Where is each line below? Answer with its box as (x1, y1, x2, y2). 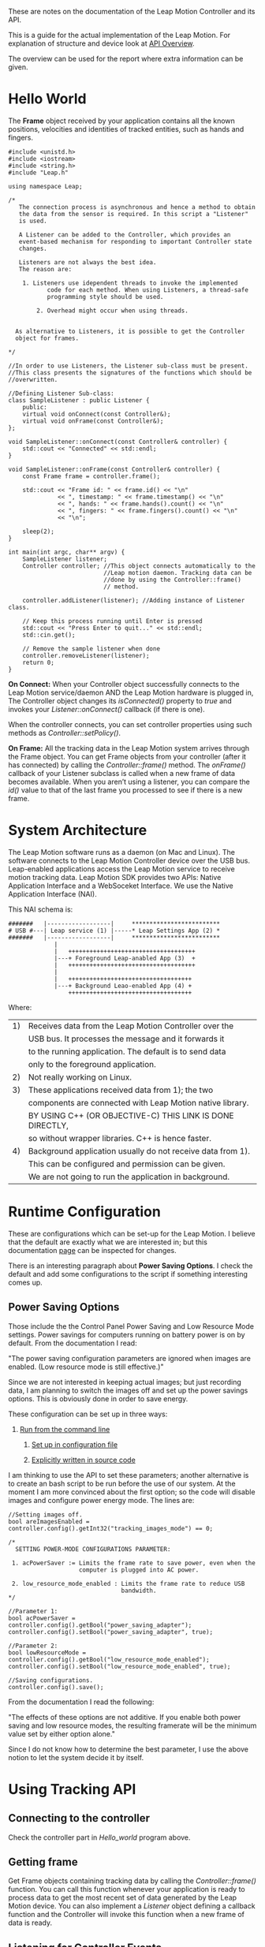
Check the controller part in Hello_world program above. (8, 1833, 191, 1842)
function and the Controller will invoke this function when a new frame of (8, 1910, 245, 1919)
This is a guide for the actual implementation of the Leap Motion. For (8, 31, 231, 39)
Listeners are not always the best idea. (18, 258, 157, 267)
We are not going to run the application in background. (28, 1171, 230, 1182)
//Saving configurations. (8, 1676, 93, 1684)
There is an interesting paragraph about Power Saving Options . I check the (8, 1261, 253, 1270)
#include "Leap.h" (8, 169, 69, 177)
